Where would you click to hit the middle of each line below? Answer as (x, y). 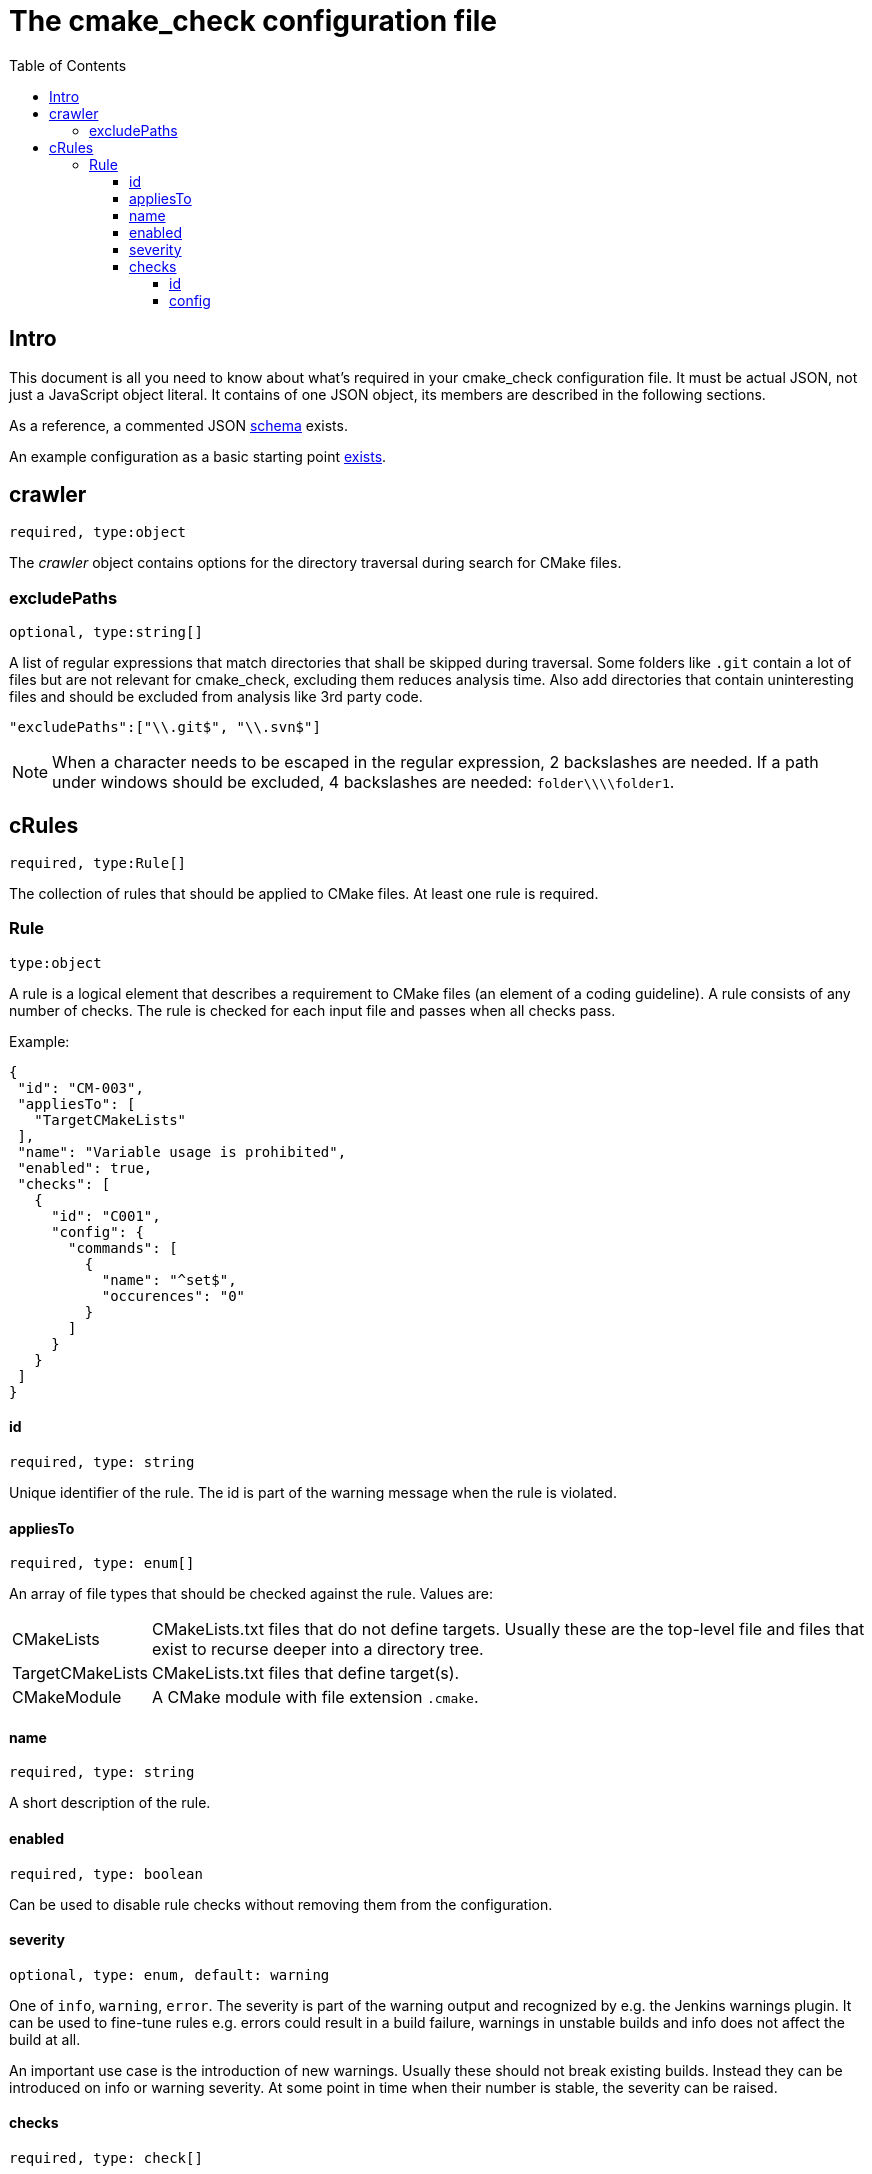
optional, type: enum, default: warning (169, 1974)
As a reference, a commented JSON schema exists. (178, 425)
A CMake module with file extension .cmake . (315, 1697)
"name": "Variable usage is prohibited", (182, 1151)
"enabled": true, (85, 1167)
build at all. (45, 2039)
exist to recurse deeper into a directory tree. (318, 1649)
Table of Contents (68, 65)
